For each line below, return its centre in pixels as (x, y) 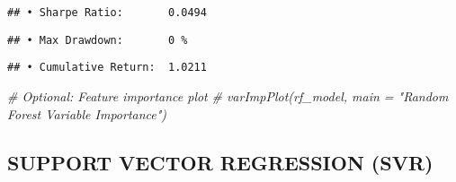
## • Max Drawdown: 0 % (98, 40)
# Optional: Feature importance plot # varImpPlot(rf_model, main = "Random (228, 95)
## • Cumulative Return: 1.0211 (107, 68)
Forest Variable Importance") (87, 113)
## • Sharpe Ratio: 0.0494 (107, 13)
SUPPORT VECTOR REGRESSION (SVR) (220, 162)
